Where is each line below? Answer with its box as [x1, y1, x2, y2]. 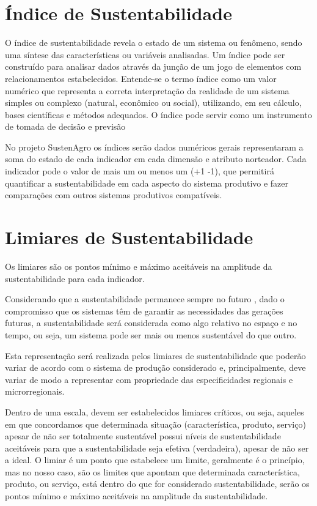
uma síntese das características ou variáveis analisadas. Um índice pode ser [5, 48, 285, 61]
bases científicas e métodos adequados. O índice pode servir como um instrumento [5, 108, 312, 121]
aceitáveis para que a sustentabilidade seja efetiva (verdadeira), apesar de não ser [5, 441, 309, 454]
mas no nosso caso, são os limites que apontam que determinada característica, [5, 465, 300, 478]
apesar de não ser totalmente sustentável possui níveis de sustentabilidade [5, 430, 281, 442]
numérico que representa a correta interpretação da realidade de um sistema [5, 84, 290, 97]
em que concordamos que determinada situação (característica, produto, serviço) [5, 417, 306, 430]
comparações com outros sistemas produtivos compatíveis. [5, 188, 222, 201]
